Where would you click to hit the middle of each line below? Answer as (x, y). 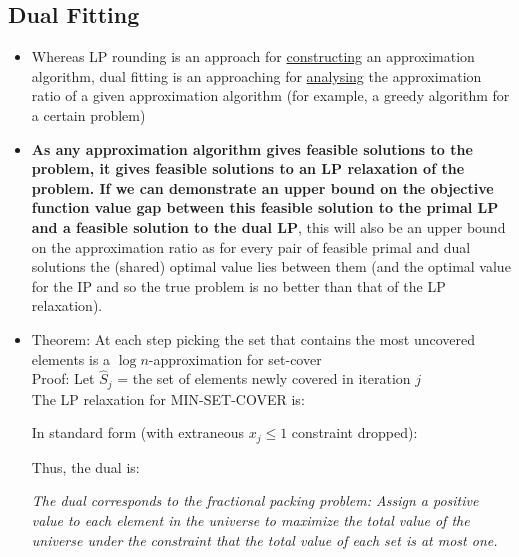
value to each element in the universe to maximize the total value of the (250, 520)
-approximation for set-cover (235, 358)
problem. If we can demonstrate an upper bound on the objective (262, 187)
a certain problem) (88, 114)
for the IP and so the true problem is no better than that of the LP (238, 285)
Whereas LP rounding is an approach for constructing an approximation (253, 56)
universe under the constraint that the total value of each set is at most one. (264, 539)
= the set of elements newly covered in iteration (264, 378)
